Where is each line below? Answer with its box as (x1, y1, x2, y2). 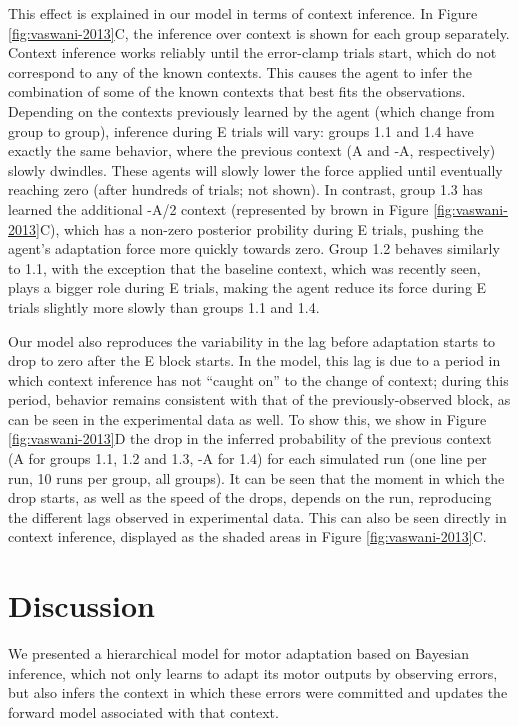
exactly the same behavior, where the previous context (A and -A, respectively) (8, 140, 496, 161)
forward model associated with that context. (8, 701, 279, 722)
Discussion (8, 585, 155, 626)
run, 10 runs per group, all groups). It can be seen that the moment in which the (8, 467, 505, 488)
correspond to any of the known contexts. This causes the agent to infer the (8, 61, 473, 82)
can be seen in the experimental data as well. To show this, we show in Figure (8, 408, 487, 429)
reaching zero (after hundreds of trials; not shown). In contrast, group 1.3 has (8, 179, 483, 200)
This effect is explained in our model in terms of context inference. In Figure (8, 3, 478, 23)
